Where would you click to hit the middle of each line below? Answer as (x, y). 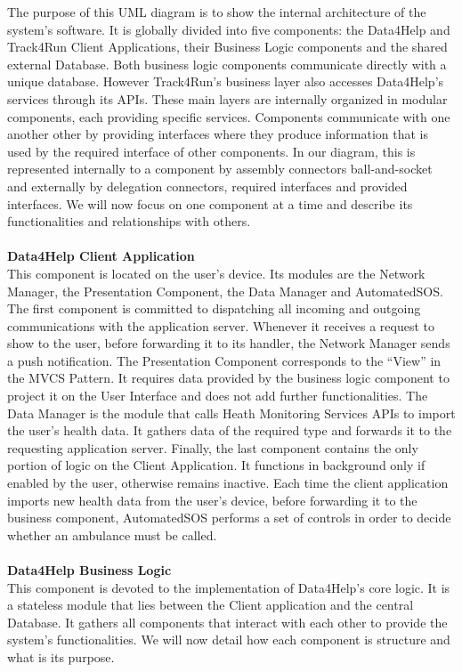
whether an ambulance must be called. (112, 534)
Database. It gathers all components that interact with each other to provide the (227, 622)
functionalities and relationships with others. (129, 221)
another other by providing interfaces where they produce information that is (218, 134)
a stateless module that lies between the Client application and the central (211, 605)
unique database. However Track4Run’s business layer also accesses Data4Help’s (226, 81)
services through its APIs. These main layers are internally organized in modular (227, 98)
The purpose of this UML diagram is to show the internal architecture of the (217, 12)
